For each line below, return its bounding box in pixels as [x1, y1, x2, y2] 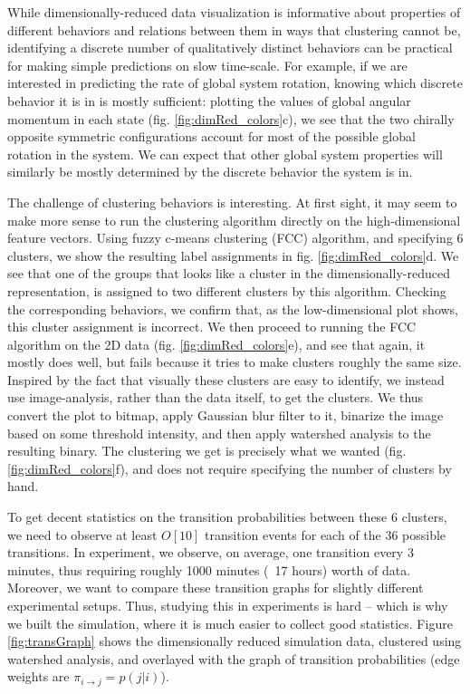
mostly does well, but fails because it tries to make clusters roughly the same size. [7, 352, 462, 371]
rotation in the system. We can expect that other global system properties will [7, 144, 443, 163]
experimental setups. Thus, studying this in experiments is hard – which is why [7, 596, 448, 614]
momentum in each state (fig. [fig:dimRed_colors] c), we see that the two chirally [7, 109, 455, 128]
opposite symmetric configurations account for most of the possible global [7, 127, 416, 146]
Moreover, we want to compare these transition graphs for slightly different [7, 578, 424, 597]
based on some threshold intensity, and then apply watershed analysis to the [7, 423, 431, 442]
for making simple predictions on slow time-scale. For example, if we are [7, 55, 408, 74]
